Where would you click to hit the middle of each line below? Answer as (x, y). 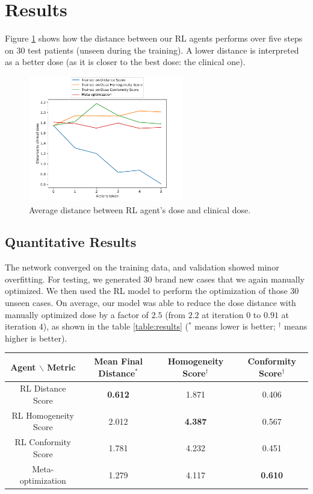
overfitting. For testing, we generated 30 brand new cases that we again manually (155, 279)
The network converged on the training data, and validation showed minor (142, 267)
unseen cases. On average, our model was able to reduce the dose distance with (150, 303)
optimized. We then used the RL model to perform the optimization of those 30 (152, 291)
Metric (61, 367)
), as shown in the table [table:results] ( (116, 326)
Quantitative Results (71, 242)
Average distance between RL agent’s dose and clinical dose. (140, 209)
